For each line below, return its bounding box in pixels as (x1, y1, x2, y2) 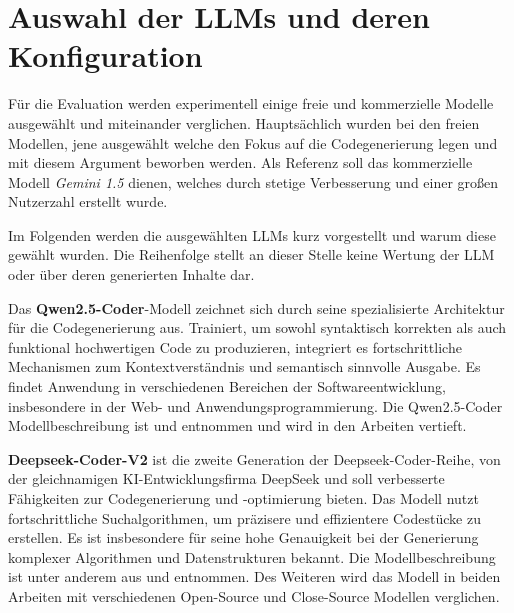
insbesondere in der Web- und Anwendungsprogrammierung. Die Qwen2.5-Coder (8, 395, 503, 416)
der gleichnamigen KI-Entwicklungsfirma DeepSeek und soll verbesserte (8, 468, 445, 489)
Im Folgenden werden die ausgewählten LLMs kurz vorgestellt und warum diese (8, 224, 496, 245)
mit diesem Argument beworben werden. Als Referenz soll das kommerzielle (8, 152, 473, 173)
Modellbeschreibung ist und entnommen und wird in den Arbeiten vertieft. (8, 415, 467, 436)
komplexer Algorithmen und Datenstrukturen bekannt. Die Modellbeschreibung (8, 546, 496, 567)
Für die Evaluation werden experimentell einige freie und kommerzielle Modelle (8, 93, 494, 114)
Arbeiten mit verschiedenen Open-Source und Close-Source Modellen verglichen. (8, 585, 500, 606)
